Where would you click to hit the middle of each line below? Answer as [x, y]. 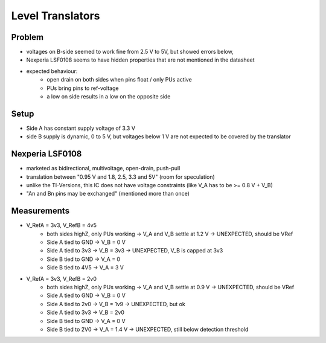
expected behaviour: [52, 71]
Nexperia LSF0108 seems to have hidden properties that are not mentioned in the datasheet [140, 60]
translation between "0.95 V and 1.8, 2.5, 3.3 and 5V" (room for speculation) [121, 177]
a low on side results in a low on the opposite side [109, 97]
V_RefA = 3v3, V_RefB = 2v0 [61, 278]
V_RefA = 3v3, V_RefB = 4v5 [61, 225]
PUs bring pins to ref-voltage [83, 88]
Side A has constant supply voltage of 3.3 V [81, 128]
